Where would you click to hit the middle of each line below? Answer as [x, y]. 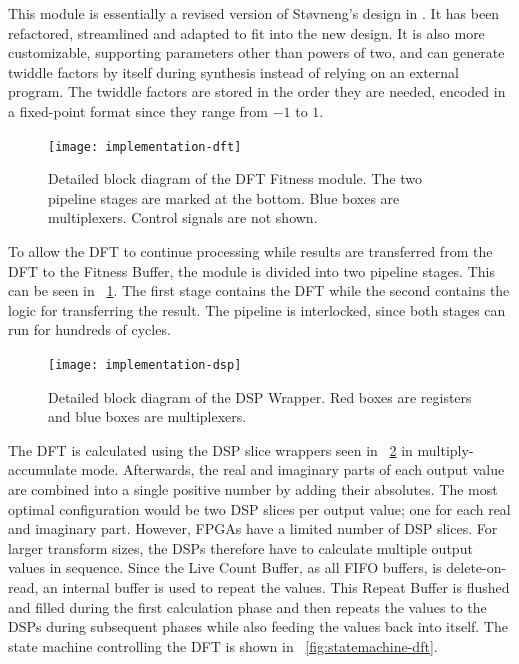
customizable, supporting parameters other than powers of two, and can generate [256, 52]
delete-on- [476, 567]
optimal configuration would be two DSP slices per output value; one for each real [259, 508]
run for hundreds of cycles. [89, 329]
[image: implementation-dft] [145, 146]
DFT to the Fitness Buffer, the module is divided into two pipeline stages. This [251, 270]
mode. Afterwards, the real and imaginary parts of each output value [293, 469]
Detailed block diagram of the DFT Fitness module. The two [235, 178]
